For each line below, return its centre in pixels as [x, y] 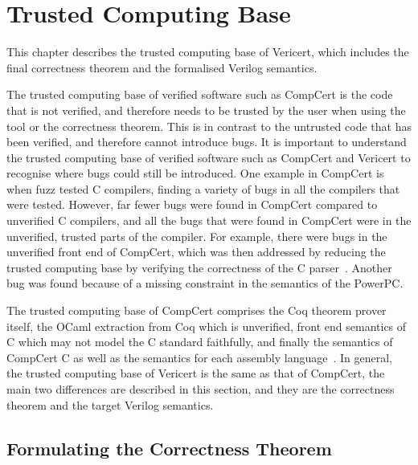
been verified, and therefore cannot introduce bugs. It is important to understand [207, 142]
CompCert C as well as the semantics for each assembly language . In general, [199, 357]
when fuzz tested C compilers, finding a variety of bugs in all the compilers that [203, 188]
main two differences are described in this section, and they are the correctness [201, 389]
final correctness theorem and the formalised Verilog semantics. [162, 67]
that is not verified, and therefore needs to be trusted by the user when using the [206, 110]
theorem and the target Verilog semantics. [110, 404]
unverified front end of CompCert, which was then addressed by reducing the [196, 252]
